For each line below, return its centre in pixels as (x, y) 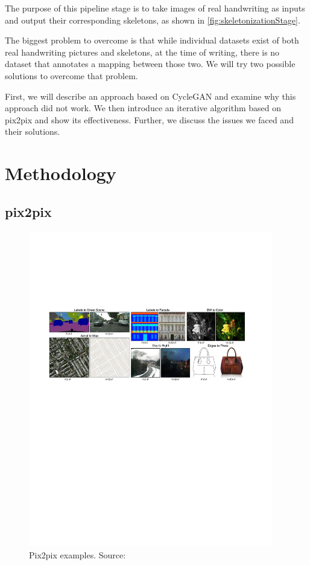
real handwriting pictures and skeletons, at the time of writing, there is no (142, 52)
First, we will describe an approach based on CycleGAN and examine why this (150, 96)
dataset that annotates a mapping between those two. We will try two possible (150, 64)
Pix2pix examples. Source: (77, 554)
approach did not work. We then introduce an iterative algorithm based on (143, 108)
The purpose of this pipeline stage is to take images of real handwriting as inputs (155, 8)
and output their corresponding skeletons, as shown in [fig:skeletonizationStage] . (153, 20)
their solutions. (33, 131)
